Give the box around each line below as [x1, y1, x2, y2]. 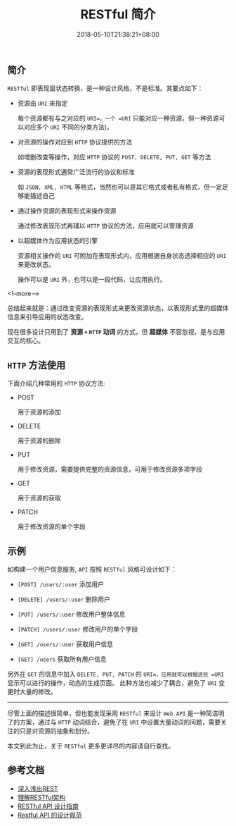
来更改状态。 [17, 260, 55, 269]
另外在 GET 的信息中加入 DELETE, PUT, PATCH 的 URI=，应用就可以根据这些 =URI [7, 670, 225, 678]
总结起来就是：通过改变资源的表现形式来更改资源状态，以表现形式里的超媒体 [7, 304, 229, 312]
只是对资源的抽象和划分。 [19, 727, 93, 735]
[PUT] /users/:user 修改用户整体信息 [17, 610, 126, 618]
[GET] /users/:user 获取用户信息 [17, 639, 114, 648]
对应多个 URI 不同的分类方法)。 [23, 123, 114, 131]
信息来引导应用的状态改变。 [7, 313, 88, 321]
